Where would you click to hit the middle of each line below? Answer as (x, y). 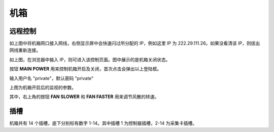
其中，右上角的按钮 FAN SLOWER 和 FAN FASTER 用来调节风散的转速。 (84, 97)
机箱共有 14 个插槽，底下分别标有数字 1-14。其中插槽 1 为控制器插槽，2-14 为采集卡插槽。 (103, 123)
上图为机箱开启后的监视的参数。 (43, 87)
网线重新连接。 (25, 50)
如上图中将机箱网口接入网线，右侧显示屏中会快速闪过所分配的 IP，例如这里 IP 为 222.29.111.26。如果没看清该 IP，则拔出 (135, 43)
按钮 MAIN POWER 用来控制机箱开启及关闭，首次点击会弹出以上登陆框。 (85, 69)
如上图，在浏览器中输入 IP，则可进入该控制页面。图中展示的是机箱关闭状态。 (90, 59)
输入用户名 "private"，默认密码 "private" (52, 78)
